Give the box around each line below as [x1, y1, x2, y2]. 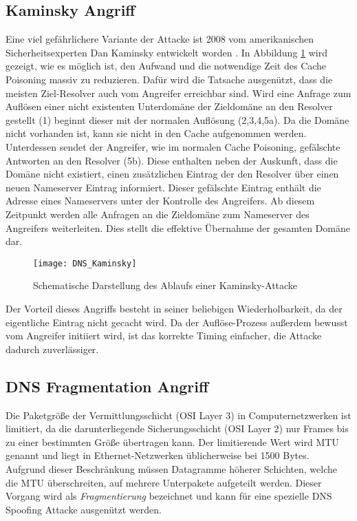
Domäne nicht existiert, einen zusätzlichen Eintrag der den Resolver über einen [6, 167, 339, 181]
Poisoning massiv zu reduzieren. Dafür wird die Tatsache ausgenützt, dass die [6, 72, 333, 86]
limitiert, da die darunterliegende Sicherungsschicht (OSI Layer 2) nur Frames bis [6, 421, 349, 436]
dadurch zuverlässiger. [6, 341, 99, 356]
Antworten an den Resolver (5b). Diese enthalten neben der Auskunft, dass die [6, 153, 338, 167]
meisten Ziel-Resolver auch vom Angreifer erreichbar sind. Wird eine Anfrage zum [6, 85, 351, 100]
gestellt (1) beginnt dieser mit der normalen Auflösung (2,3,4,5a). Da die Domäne [6, 112, 349, 127]
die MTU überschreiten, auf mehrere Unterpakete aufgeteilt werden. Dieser [6, 475, 322, 489]
